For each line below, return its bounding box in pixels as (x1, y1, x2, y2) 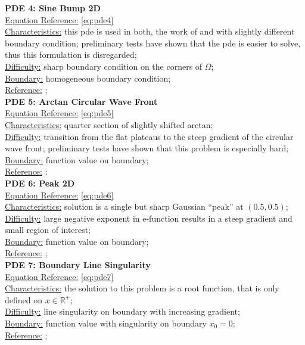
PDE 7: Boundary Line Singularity (5, 259, 151, 271)
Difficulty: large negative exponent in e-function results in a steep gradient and (5, 212, 292, 224)
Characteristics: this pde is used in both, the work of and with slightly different (5, 25, 295, 38)
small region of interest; (5, 223, 91, 236)
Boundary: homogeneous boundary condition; (5, 72, 171, 84)
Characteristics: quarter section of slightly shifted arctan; (5, 118, 213, 130)
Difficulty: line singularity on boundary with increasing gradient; (5, 305, 240, 318)
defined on (5, 293, 43, 306)
